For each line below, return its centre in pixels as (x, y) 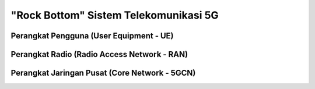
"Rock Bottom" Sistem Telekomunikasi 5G (115, 15)
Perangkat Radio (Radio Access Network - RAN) (99, 54)
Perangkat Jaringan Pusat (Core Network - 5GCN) (103, 73)
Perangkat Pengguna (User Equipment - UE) (92, 36)
